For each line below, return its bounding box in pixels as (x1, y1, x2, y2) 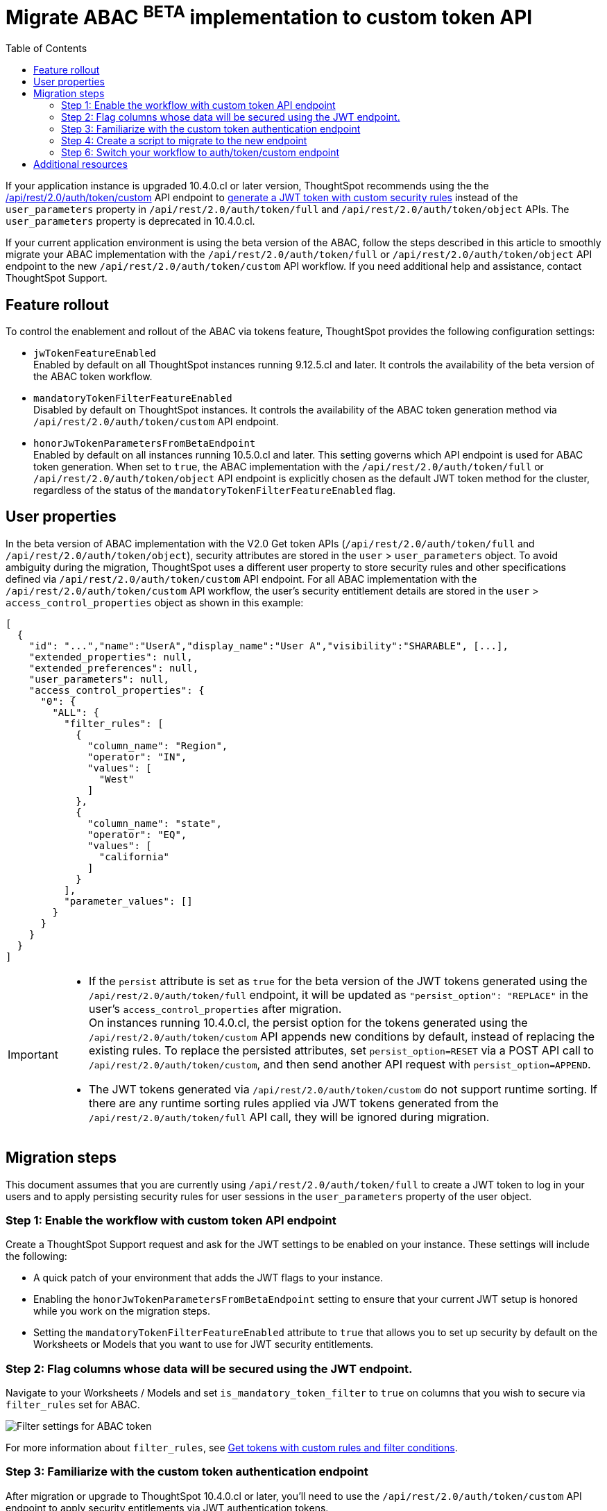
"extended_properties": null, (28, 651, 193, 663)
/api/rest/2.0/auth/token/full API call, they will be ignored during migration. (88, 1109, 490, 1124)
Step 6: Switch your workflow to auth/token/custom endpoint (61, 146, 340, 159)
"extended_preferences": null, (28, 662, 199, 674)
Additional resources (33, 158, 128, 171)
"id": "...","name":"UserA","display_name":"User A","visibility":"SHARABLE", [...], (28, 640, 508, 651)
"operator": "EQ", (87, 828, 187, 840)
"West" (99, 773, 135, 785)
